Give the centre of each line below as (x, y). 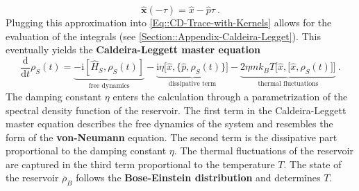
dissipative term (192, 84)
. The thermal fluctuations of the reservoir (264, 151)
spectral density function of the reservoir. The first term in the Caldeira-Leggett (176, 110)
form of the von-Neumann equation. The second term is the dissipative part (172, 137)
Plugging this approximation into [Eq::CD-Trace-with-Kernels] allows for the (169, 22)
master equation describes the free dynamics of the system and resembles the (169, 124)
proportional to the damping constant (86, 151)
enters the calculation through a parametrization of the (230, 96)
